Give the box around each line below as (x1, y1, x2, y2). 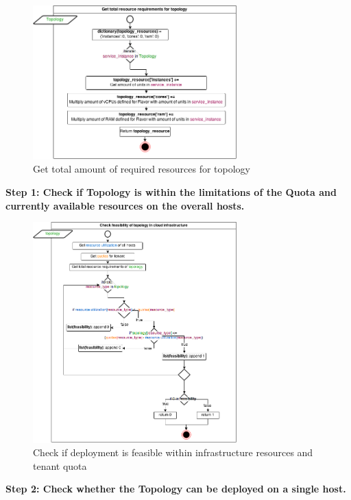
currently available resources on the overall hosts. (5, 198, 245, 212)
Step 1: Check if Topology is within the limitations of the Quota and (5, 184, 337, 199)
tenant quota (33, 458, 87, 473)
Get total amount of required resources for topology (33, 162, 251, 176)
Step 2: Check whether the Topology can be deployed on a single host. (5, 482, 346, 496)
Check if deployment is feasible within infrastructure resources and (33, 445, 313, 460)
